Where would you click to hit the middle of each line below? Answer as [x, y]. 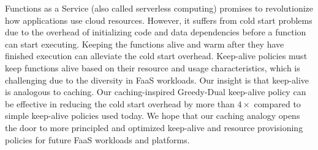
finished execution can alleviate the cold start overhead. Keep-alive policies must [156, 56]
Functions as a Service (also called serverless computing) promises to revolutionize [159, 8]
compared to [277, 103]
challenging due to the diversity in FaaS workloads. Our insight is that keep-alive [157, 80]
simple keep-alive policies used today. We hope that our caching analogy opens [153, 116]
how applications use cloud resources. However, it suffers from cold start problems [159, 20]
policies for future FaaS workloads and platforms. [97, 139]
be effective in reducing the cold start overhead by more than [120, 103]
